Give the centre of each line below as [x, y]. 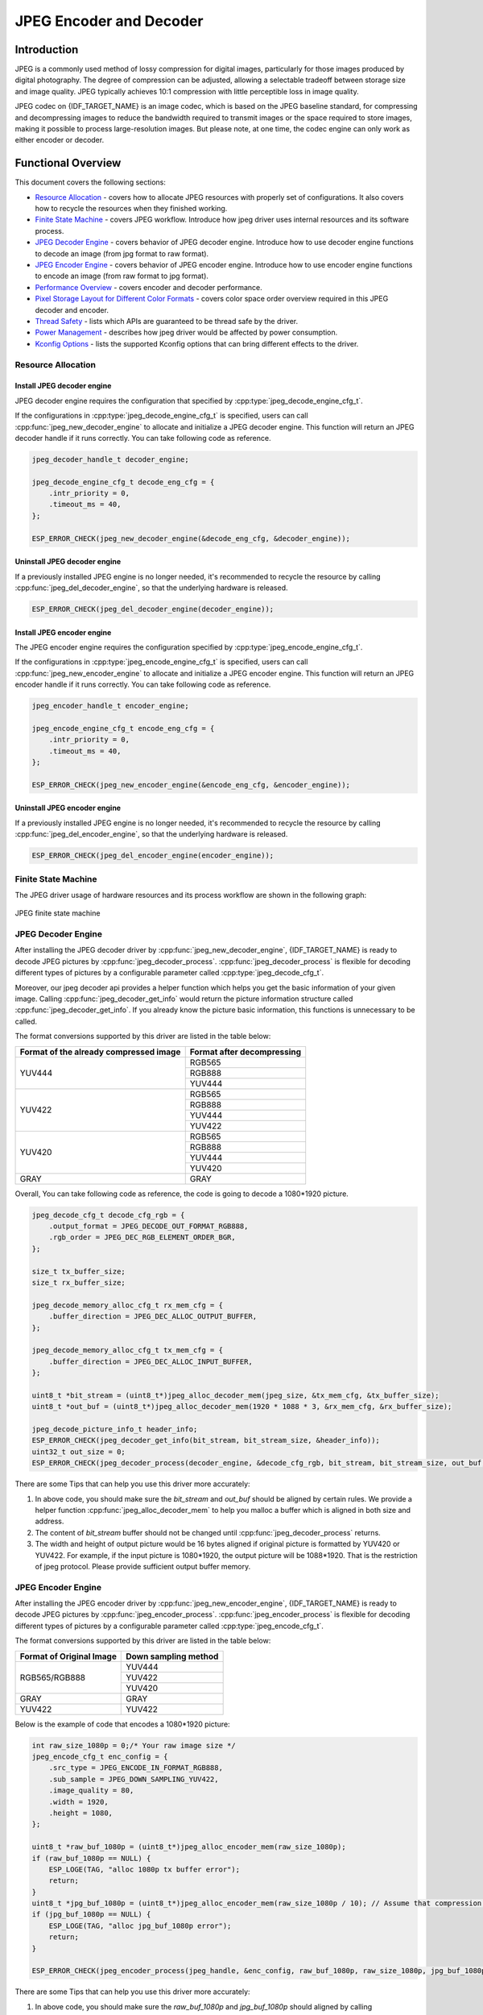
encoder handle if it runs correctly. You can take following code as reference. [143, 684]
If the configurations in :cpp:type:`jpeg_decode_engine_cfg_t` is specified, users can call [162, 416]
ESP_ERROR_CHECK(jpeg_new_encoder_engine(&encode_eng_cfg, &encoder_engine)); [191, 785]
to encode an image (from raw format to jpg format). [122, 276]
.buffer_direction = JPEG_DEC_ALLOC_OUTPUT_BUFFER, [153, 1317]
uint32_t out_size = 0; [79, 1452]
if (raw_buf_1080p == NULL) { [91, 1858]
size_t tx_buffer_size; [79, 1271]
